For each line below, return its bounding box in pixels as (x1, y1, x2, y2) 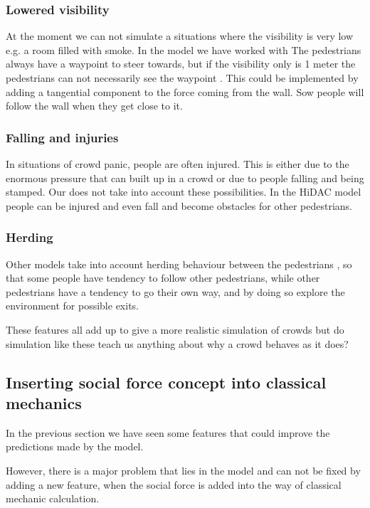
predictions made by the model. (6, 439, 144, 454)
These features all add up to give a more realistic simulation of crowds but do (6, 322, 344, 337)
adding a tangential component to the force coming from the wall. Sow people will (6, 84, 364, 99)
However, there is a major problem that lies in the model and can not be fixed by (6, 462, 361, 477)
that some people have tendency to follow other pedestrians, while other (6, 270, 320, 285)
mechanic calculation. (6, 491, 100, 506)
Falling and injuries (6, 128, 119, 146)
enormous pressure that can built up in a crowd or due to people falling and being (6, 170, 364, 185)
